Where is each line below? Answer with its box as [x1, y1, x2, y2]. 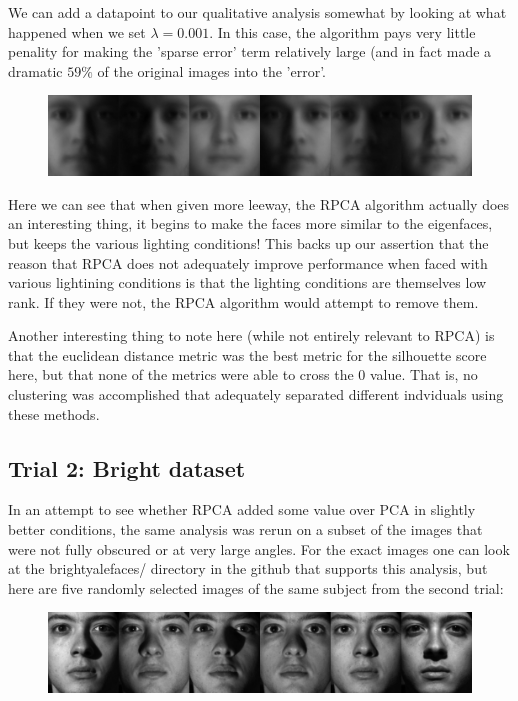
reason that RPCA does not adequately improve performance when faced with [8, 252, 488, 273]
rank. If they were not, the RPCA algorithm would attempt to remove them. [8, 291, 479, 312]
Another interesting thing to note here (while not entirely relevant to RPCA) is [8, 325, 495, 346]
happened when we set [8, 21, 146, 42]
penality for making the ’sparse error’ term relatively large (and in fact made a [8, 41, 492, 62]
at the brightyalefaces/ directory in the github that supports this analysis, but [8, 558, 488, 579]
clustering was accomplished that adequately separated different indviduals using [8, 384, 504, 405]
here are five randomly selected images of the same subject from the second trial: [8, 577, 504, 598]
